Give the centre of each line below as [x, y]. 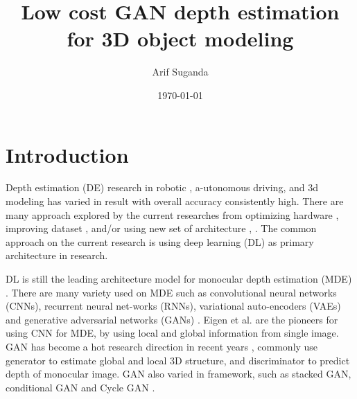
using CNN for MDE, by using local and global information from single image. [172, 333]
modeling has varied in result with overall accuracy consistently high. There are [175, 201]
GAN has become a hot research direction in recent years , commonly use [162, 346]
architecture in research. [57, 255]
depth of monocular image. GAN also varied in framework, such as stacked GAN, [178, 374]
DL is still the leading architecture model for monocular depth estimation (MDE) [179, 278]
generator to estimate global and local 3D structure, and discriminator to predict [178, 360]
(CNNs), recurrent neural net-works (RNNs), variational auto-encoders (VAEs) [173, 306]
